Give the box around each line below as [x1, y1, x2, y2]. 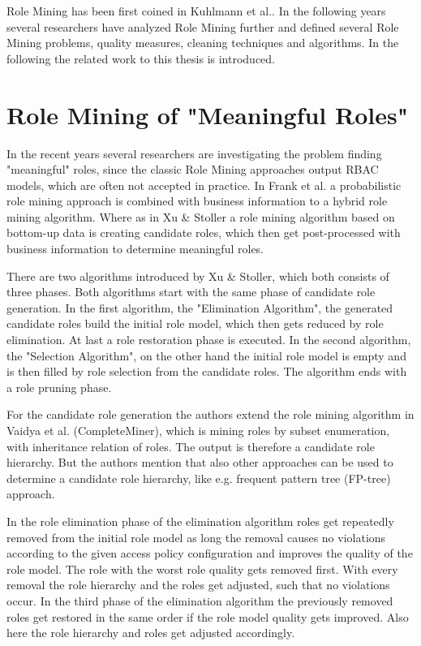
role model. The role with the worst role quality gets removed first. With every [6, 560, 398, 577]
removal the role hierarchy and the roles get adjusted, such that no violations [6, 576, 390, 593]
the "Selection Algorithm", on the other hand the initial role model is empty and [6, 347, 406, 364]
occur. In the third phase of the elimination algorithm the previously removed [6, 592, 393, 609]
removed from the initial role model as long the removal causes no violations [6, 528, 386, 545]
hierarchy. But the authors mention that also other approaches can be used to [6, 454, 393, 471]
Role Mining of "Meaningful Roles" [6, 97, 409, 131]
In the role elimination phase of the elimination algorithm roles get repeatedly [6, 512, 394, 529]
